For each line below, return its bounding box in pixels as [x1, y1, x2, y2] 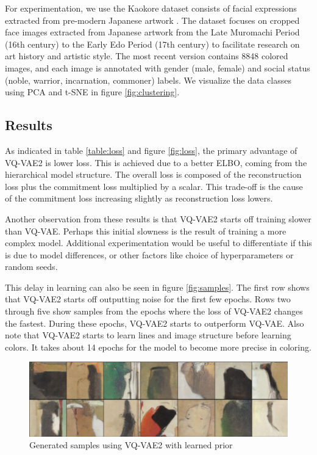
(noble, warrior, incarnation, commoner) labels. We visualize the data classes [5, 73, 291, 86]
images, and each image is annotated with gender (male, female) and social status [5, 61, 310, 74]
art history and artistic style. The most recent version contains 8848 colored [5, 49, 288, 62]
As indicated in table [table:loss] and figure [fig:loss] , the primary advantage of [5, 144, 297, 156]
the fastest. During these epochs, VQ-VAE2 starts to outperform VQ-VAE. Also [5, 316, 304, 329]
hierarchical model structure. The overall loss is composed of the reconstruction [5, 168, 302, 181]
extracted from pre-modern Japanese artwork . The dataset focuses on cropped [5, 13, 300, 26]
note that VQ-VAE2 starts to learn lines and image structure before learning [5, 329, 291, 341]
